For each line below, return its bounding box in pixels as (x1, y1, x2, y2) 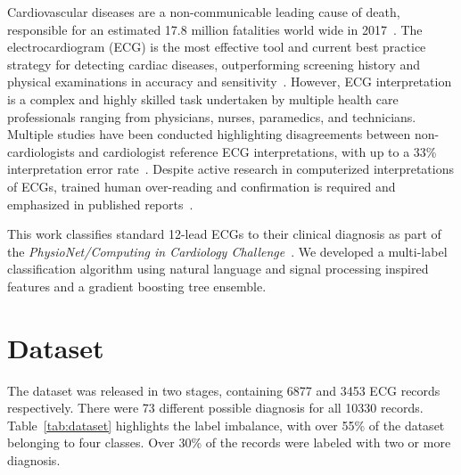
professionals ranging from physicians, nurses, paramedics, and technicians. (7, 107, 416, 126)
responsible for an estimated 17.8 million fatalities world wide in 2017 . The (7, 20, 423, 38)
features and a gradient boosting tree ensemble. (7, 276, 267, 295)
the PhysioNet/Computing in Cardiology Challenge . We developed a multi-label (7, 242, 448, 260)
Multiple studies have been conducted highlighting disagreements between (7, 125, 411, 143)
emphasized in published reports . (7, 194, 193, 213)
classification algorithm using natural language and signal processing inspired (7, 259, 429, 278)
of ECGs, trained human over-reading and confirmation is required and (7, 176, 396, 195)
